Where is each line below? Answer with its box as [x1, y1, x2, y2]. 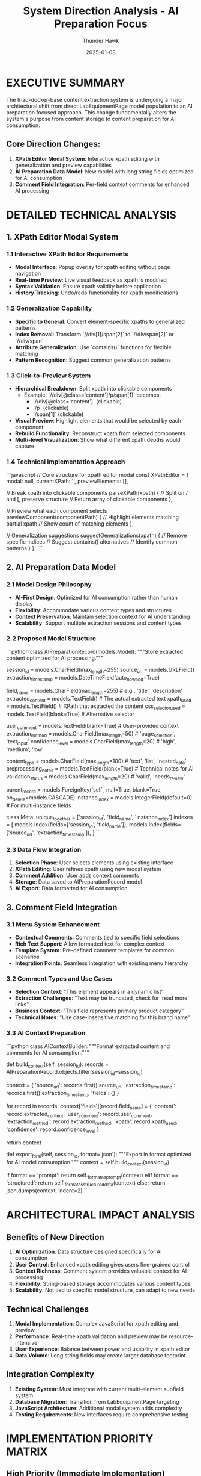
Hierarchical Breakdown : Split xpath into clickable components [14, 385, 172, 392]
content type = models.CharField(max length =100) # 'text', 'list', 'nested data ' [6, 757, 187, 766]
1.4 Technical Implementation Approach [6, 457, 125, 466]
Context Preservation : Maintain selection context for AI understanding [14, 613, 190, 620]
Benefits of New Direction [6, 1232, 104, 1242]
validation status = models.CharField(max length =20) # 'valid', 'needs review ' [6, 773, 185, 782]
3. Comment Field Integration [6, 902, 118, 913]
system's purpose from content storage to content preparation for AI [6, 115, 176, 122]
